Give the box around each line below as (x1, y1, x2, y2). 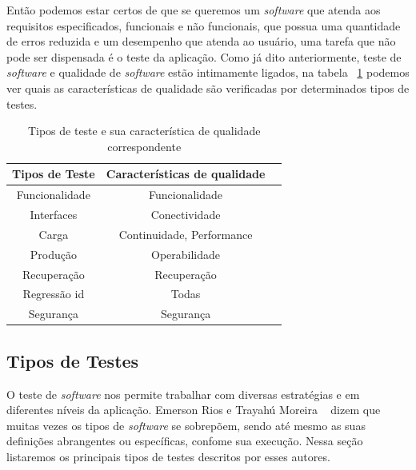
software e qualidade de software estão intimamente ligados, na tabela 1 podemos (6, 64, 410, 81)
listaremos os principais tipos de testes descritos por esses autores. (6, 448, 330, 464)
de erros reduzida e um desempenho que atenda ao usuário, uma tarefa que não (6, 33, 396, 50)
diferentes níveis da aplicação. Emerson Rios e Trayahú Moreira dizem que (6, 401, 381, 418)
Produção (30, 245, 77, 262)
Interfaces (30, 206, 78, 223)
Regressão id (22, 285, 85, 302)
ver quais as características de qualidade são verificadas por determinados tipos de (6, 79, 410, 96)
